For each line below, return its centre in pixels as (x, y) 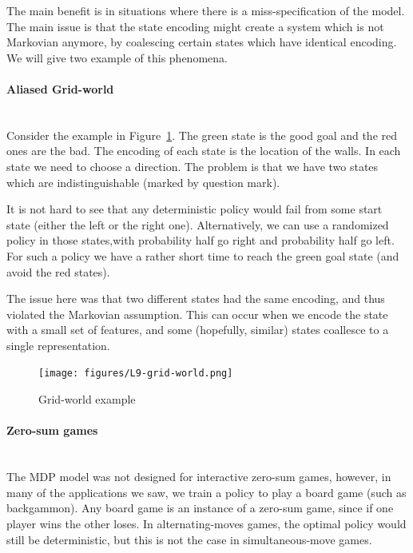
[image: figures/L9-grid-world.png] (136, 374)
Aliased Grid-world (60, 88)
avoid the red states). (58, 271)
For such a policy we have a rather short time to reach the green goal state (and (203, 255)
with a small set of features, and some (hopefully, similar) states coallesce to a (198, 330)
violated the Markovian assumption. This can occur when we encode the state (197, 314)
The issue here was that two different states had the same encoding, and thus (196, 298)
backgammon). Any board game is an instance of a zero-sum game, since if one (200, 508)
